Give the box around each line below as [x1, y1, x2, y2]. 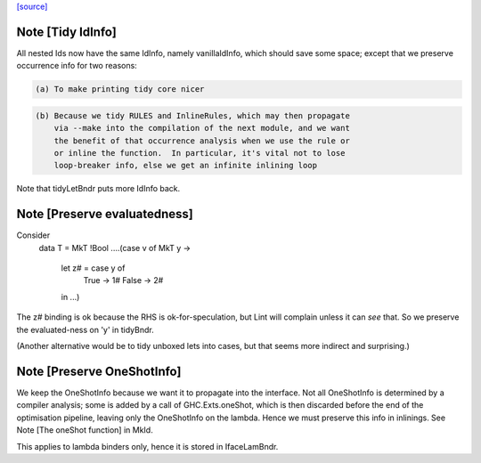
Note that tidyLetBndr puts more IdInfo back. [16, 183, 181, 194]
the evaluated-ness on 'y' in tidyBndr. [16, 324, 155, 335]
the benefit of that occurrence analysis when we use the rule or [53, 135, 351, 146]
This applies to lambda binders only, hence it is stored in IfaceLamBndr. [16, 441, 279, 451]
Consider [16, 230, 51, 240]
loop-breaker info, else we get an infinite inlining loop [53, 160, 318, 171]
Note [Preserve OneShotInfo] [16, 363, 182, 378]
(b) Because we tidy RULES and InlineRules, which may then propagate [35, 110, 351, 120]
